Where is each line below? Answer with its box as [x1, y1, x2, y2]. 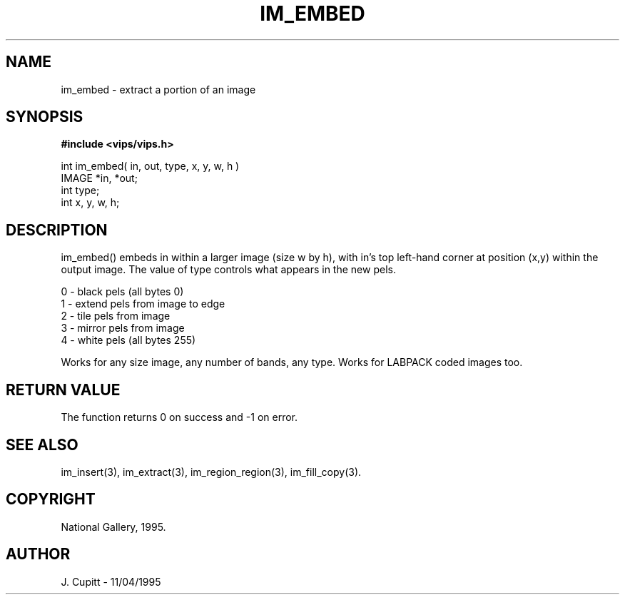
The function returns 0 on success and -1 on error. [61, 411, 298, 424]
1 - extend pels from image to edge [61, 298, 225, 310]
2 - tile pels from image [61, 310, 171, 322]
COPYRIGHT [6, 490, 96, 509]
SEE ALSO [6, 435, 78, 454]
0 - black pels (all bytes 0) [61, 285, 184, 298]
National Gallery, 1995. [61, 520, 166, 533]
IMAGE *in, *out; [61, 172, 138, 185]
